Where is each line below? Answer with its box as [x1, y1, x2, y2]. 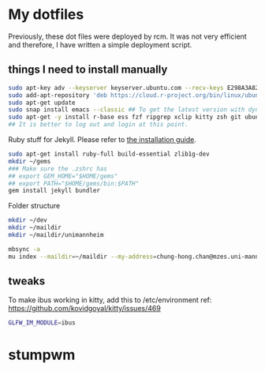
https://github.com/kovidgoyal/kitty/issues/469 [8, 304, 162, 313]
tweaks [8, 275, 46, 288]
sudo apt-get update [8, 99, 77, 107]
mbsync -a [8, 245, 41, 253]
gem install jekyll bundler [8, 187, 101, 195]
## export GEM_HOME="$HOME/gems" [8, 172, 118, 180]
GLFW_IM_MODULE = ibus [8, 319, 77, 327]
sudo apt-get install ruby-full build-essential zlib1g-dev [8, 150, 211, 158]
